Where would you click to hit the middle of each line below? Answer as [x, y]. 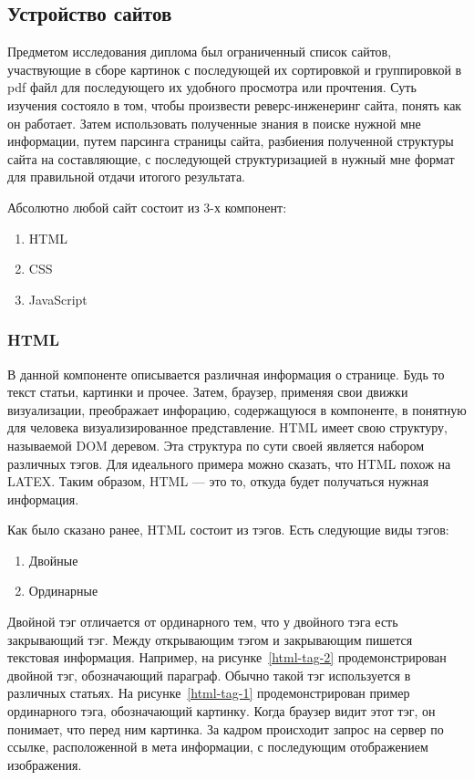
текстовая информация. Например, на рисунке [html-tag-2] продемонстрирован [227, 657]
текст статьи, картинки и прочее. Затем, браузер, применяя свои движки [208, 392]
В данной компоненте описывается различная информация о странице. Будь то [226, 374]
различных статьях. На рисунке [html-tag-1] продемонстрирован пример [209, 693]
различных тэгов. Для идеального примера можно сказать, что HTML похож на [229, 463]
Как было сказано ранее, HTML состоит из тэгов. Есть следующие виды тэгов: [228, 530]
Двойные [53, 560]
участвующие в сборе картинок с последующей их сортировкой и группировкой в [235, 69]
